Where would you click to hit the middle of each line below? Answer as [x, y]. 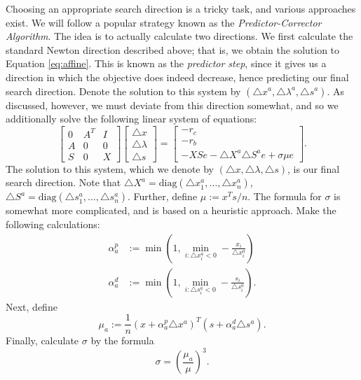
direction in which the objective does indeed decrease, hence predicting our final [177, 77]
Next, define [32, 306]
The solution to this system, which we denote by [110, 168]
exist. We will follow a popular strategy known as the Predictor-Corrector [164, 22]
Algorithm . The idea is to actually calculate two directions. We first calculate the [179, 36]
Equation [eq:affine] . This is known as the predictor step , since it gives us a [166, 63]
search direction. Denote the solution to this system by [123, 91]
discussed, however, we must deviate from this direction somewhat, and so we [172, 105]
